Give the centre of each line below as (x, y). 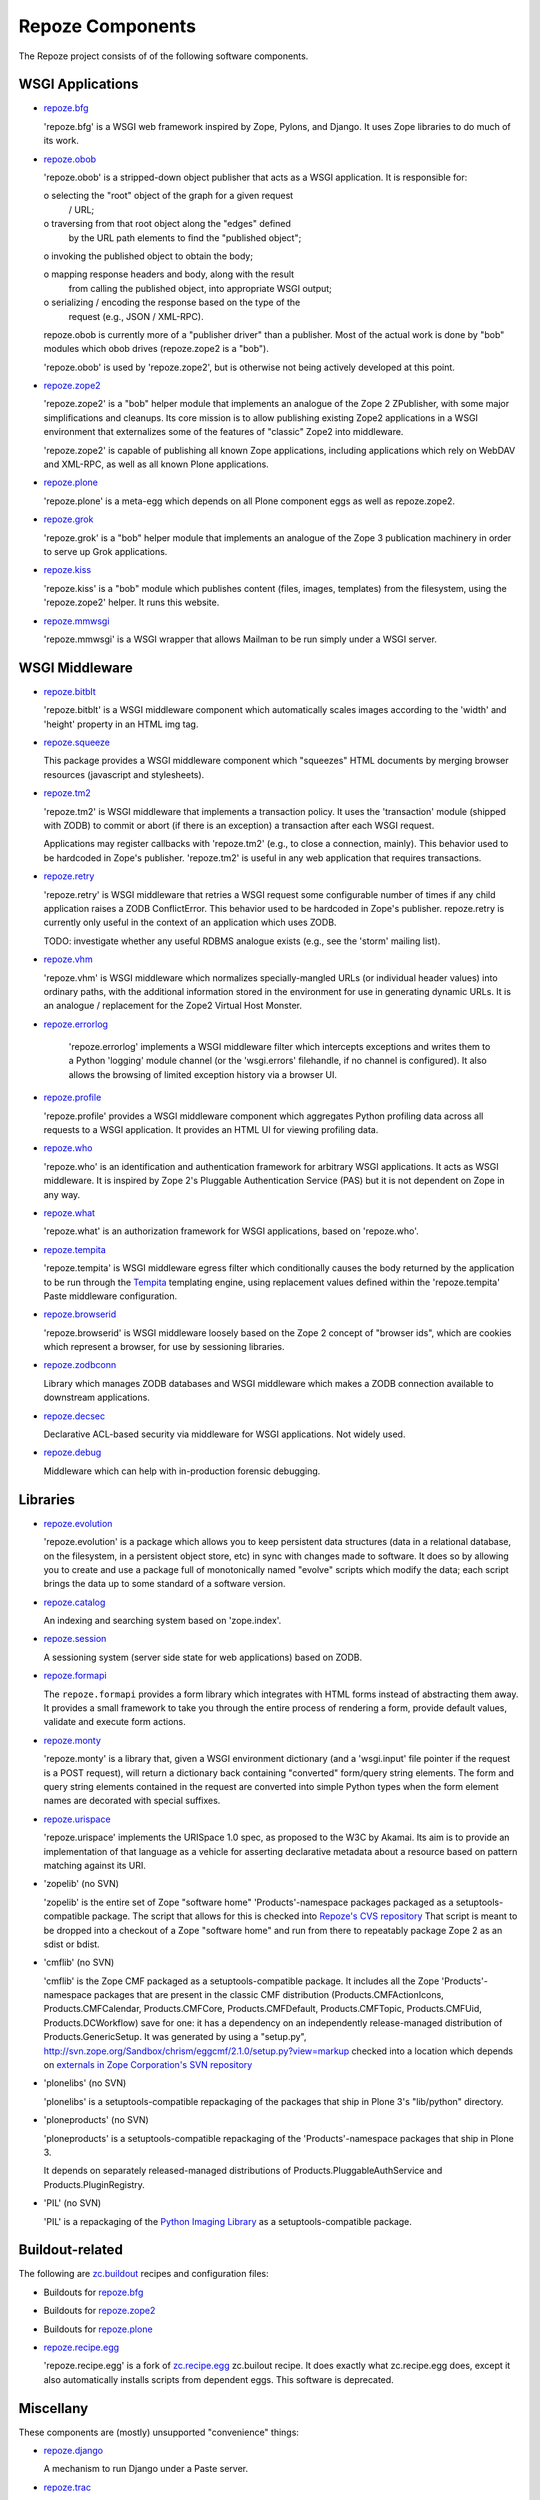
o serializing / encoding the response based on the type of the (172, 302)
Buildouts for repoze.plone (98, 2329)
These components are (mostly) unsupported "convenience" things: (159, 2432)
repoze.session (75, 1639)
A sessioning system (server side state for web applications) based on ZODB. (203, 1657)
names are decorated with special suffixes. (132, 1801)
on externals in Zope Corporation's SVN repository (148, 2065)
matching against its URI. (95, 1865)
